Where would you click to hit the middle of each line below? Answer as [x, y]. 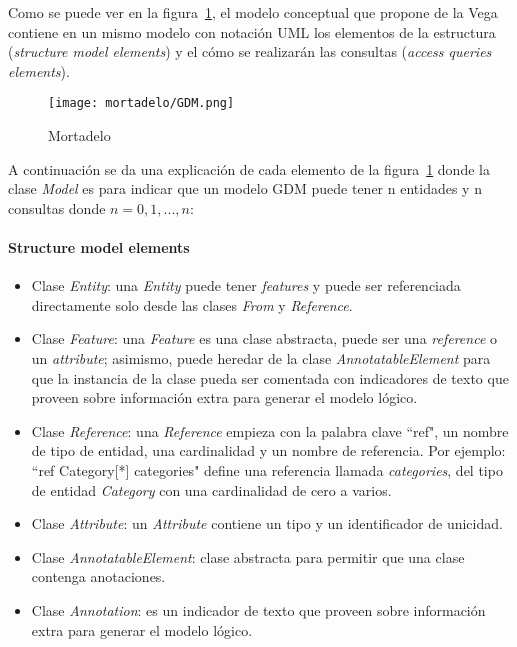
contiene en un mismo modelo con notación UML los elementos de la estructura [252, 31]
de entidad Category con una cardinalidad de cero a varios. [211, 489]
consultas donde [57, 207]
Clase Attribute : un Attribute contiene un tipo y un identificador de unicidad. [267, 523]
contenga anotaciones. [98, 576]
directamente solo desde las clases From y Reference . [192, 304]
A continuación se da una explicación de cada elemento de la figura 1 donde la [249, 168]
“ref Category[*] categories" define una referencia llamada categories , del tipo [267, 469]
